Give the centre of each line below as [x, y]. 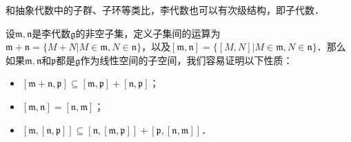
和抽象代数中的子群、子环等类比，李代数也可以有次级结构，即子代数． [165, 10]
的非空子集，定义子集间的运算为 [148, 33]
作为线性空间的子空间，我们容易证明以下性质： [187, 60]
